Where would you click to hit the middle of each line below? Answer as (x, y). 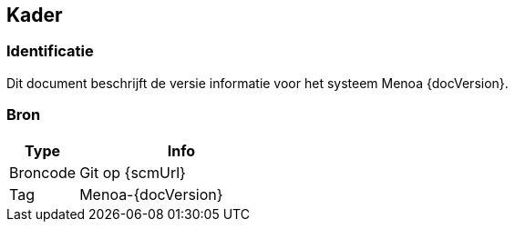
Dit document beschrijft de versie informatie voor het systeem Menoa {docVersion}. (257, 83)
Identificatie (50, 51)
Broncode (43, 172)
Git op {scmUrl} (133, 172)
